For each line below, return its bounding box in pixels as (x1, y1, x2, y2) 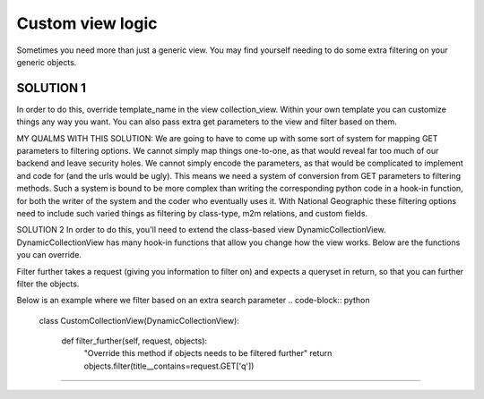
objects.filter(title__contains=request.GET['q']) (83, 361, 255, 371)
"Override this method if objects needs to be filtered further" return (83, 348, 333, 359)
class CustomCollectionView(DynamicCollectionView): (39, 315, 239, 326)
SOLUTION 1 (16, 81, 87, 96)
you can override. (16, 250, 82, 260)
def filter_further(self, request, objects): (61, 335, 208, 346)
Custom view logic (16, 13, 158, 33)
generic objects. (16, 56, 77, 67)
